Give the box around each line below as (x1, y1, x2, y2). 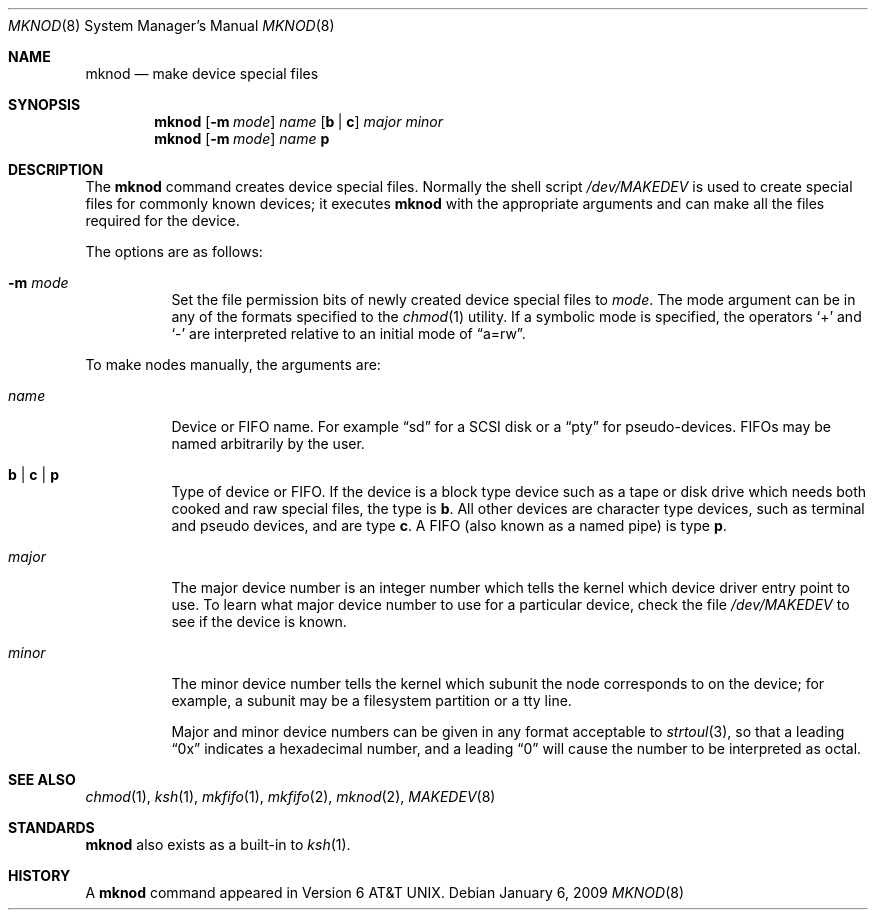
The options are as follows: (85, 243, 263, 260)
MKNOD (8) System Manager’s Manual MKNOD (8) (8, 17, 335, 34)
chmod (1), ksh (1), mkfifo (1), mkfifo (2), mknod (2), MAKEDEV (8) (85, 788, 496, 805)
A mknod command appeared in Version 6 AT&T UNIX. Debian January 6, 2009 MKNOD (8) (85, 884, 685, 901)
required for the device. (85, 212, 240, 229)
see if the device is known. (171, 613, 347, 630)
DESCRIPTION (8, 161, 104, 178)
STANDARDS (8, 819, 95, 836)
